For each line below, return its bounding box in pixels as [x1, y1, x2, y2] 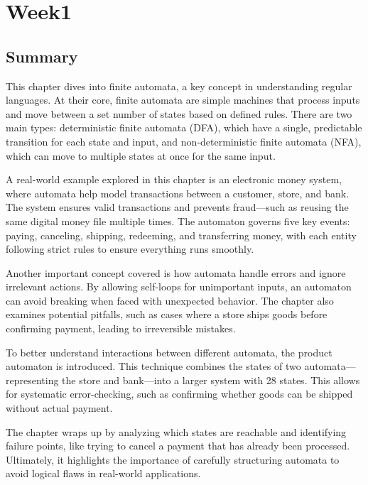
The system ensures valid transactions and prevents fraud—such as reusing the [6, 200, 349, 214]
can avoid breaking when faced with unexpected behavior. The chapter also [6, 293, 334, 307]
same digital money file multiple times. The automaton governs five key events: [6, 213, 350, 228]
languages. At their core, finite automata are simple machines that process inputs [6, 92, 360, 107]
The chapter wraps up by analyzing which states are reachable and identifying [6, 424, 347, 439]
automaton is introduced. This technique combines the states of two [6, 359, 301, 374]
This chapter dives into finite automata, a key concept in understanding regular [6, 78, 352, 93]
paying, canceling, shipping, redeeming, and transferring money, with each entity [6, 227, 357, 242]
